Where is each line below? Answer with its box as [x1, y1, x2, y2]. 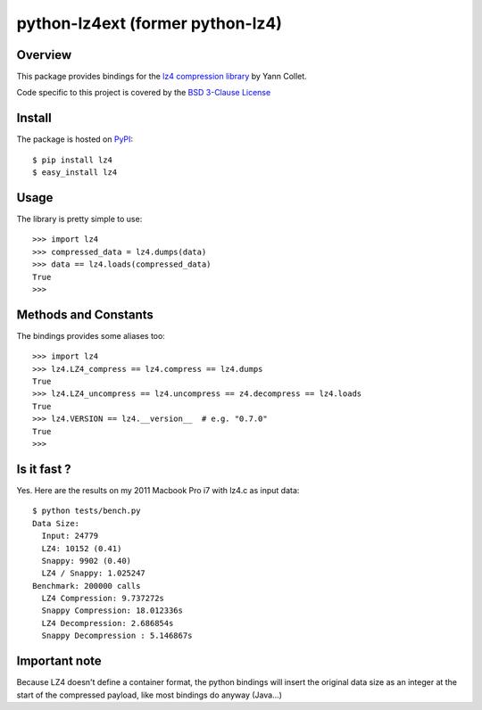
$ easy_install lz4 [32, 168, 118, 177]
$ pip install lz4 [32, 154, 113, 165]
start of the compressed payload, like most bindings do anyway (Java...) [16, 689, 283, 700]
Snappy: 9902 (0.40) [41, 556, 132, 566]
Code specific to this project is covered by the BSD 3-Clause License [16, 87, 271, 98]
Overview [16, 47, 72, 62]
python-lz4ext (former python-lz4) [16, 13, 283, 33]
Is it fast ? [16, 461, 71, 476]
